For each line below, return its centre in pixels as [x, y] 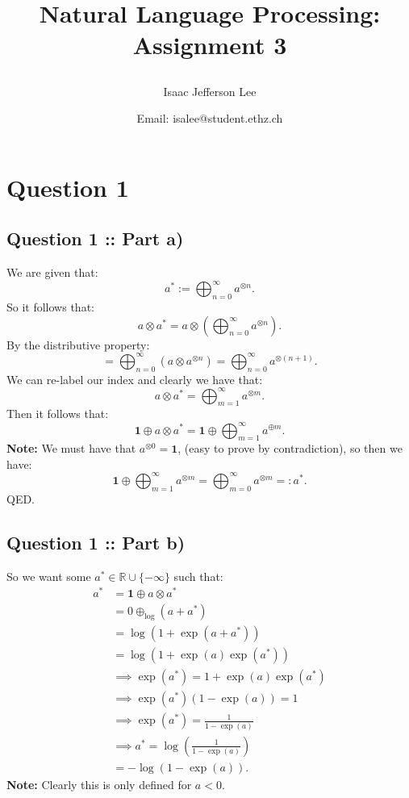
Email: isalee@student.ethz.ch [210, 118]
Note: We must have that [71, 448]
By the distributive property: [78, 344]
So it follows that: [50, 307]
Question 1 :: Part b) [96, 542]
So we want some [49, 576]
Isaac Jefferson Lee [210, 91]
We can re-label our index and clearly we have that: [135, 379]
